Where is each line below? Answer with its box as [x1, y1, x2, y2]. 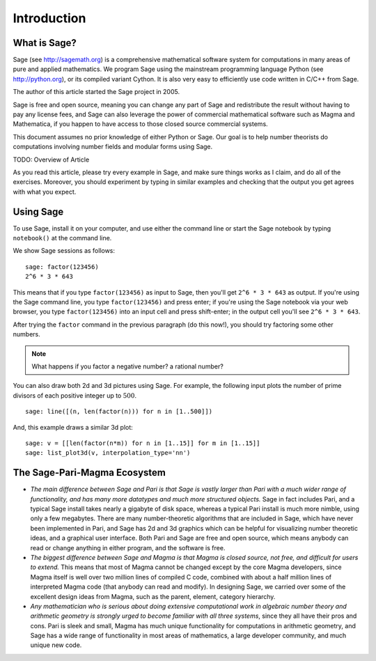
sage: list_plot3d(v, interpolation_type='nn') [25, 449, 191, 457]
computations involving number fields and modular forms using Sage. [13, 143, 213, 151]
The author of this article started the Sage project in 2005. [13, 88, 180, 96]
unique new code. [30, 641, 82, 649]
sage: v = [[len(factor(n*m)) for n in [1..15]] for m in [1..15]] [25, 439, 260, 447]
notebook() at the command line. [13, 234, 112, 242]
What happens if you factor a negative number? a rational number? [31, 362, 224, 371]
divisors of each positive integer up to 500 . [13, 391, 137, 400]
